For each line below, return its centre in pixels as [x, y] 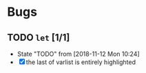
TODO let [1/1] [39, 38]
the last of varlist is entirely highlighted [81, 62]
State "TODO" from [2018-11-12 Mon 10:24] [78, 54]
